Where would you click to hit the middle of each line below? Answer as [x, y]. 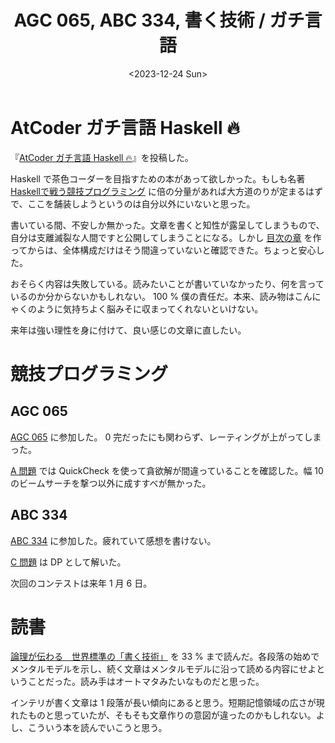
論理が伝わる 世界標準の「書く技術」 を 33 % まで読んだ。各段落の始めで [165, 657]
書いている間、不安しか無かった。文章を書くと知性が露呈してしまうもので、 [167, 225]
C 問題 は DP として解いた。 [68, 562]
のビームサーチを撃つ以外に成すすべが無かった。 [111, 483]
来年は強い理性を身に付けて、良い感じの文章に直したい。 [128, 330]
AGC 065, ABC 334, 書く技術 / [139, 20]
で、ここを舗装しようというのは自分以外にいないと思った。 [133, 203]
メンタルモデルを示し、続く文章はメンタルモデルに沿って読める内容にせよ [163, 669]
